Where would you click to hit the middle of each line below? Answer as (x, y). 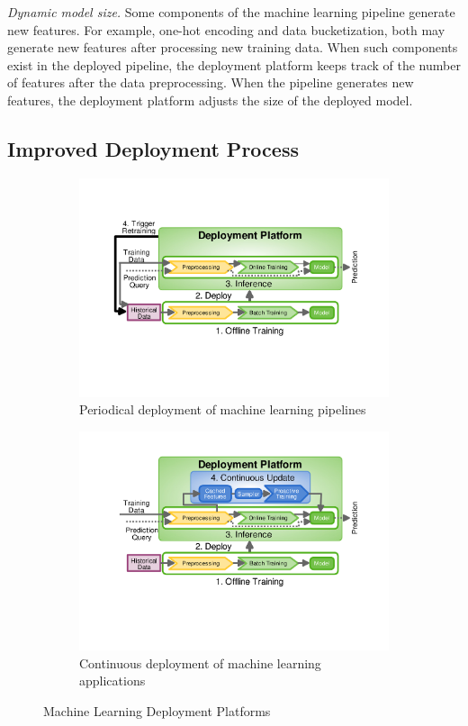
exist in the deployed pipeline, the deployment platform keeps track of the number (234, 64)
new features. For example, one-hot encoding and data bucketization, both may (226, 29)
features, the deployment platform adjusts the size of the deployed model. (210, 100)
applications (112, 681)
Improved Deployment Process (153, 148)
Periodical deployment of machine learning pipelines (223, 409)
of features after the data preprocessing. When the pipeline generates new (211, 82)
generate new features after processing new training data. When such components (233, 47)
